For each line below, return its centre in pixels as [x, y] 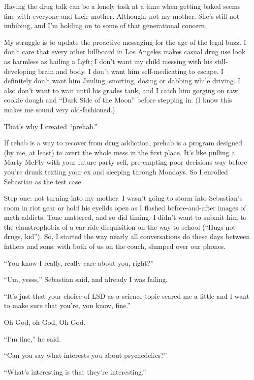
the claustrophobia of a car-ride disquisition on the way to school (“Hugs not [120, 226]
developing [20, 71]
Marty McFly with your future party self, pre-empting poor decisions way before [126, 162]
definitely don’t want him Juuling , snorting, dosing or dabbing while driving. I [122, 81]
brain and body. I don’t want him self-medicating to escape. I [131, 71]
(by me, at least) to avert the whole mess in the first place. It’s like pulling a [120, 152]
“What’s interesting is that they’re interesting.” [75, 371]
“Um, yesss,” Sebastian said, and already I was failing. [86, 279]
